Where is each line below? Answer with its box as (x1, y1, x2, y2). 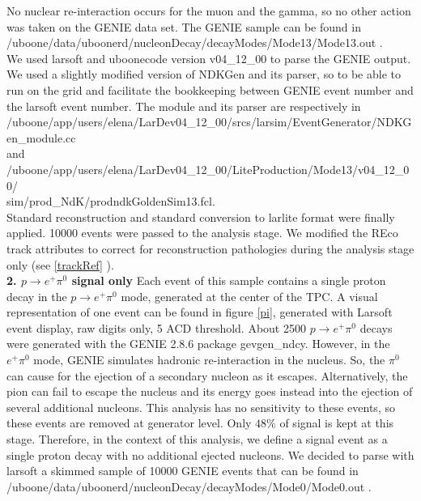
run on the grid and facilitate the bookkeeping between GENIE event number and (6, 81, 414, 98)
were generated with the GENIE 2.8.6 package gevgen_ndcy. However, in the (6, 335, 390, 352)
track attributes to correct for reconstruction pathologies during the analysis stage (6, 240, 415, 257)
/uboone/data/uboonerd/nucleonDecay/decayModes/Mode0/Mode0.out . (6, 478, 372, 495)
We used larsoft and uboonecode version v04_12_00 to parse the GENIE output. (6, 49, 411, 66)
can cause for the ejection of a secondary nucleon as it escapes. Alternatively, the (6, 367, 408, 384)
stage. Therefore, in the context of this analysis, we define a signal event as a (6, 431, 388, 448)
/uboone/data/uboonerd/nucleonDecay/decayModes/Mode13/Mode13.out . (6, 34, 383, 51)
